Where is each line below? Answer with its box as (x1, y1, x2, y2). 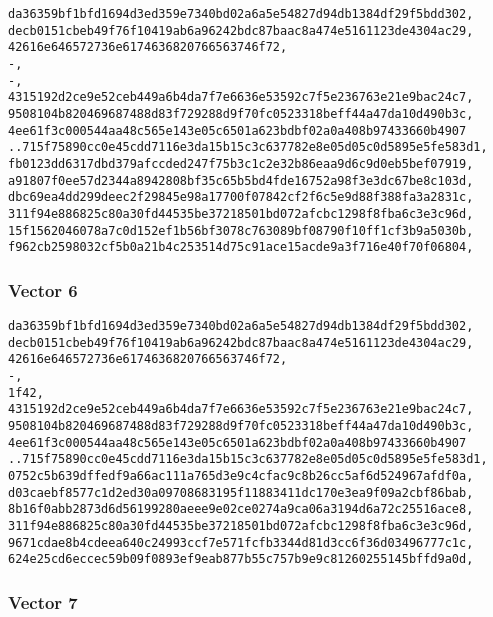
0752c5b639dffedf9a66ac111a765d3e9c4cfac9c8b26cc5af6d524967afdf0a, (8, 468, 474, 483)
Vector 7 (8, 589, 78, 614)
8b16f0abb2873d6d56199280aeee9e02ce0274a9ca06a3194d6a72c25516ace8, (8, 502, 474, 517)
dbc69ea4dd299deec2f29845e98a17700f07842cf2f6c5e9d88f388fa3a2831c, (8, 190, 474, 205)
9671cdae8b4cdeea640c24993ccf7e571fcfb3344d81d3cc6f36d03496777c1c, (8, 535, 474, 550)
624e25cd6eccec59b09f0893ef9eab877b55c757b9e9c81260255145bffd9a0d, (8, 552, 474, 567)
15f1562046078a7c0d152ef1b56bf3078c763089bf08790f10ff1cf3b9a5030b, (8, 223, 474, 238)
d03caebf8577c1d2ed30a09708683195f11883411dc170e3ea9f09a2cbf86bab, (8, 485, 474, 500)
